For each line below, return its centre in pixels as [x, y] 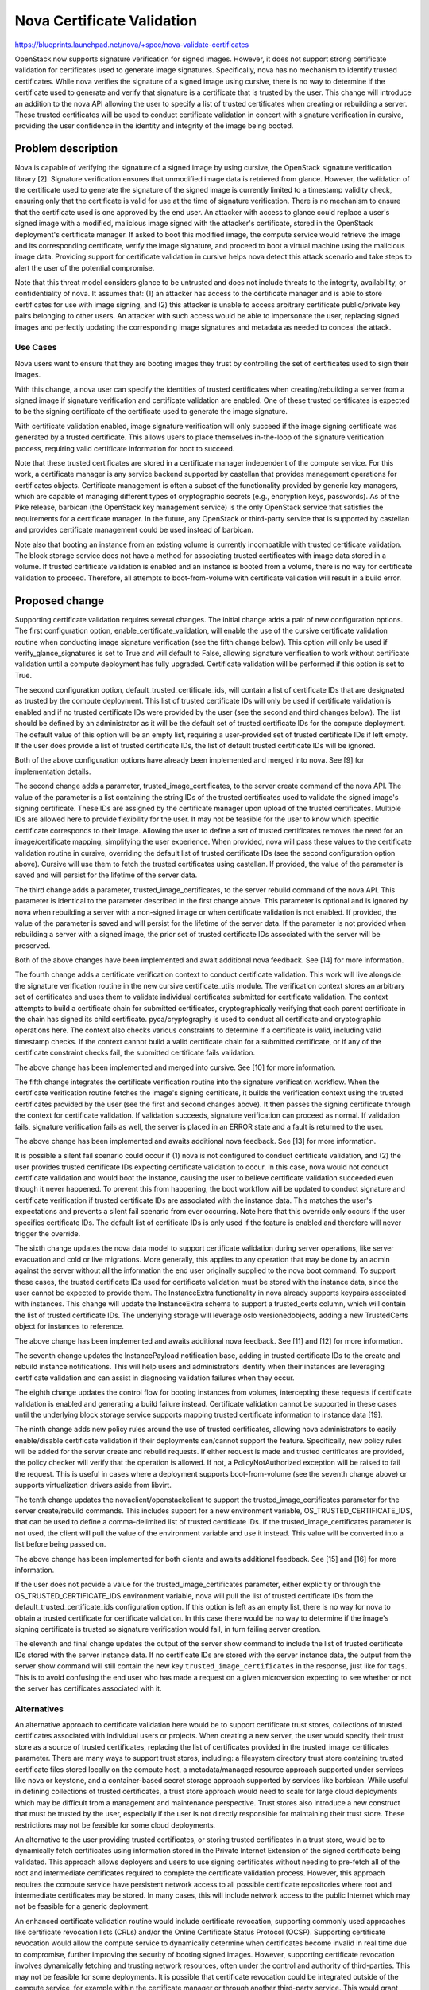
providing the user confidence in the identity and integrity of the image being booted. [154, 126]
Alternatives [39, 1709]
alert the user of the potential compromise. [85, 267]
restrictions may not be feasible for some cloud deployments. [115, 1825]
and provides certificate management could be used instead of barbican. [134, 530]
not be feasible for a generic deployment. [82, 1906]
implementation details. [53, 771]
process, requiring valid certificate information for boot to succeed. [125, 448]
